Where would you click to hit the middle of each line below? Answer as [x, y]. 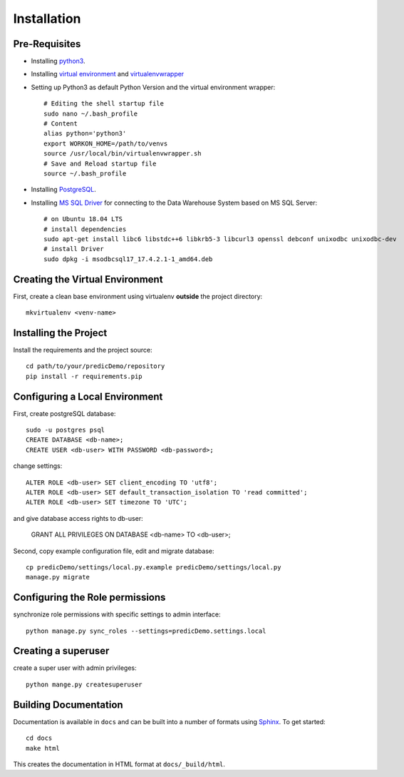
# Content [61, 124]
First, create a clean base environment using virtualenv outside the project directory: [138, 296]
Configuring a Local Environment [88, 396]
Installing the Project [60, 333]
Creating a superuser [61, 651]
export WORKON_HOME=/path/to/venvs [106, 143]
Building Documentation [68, 705]
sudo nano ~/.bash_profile [91, 113]
